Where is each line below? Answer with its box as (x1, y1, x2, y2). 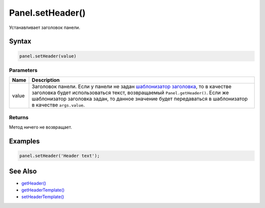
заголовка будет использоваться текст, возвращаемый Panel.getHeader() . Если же (31, 89, 229, 96)
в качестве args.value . (31, 102, 85, 108)
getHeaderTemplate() (21, 187, 65, 193)
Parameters (9, 67, 38, 74)
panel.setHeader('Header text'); (19, 153, 100, 159)
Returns (9, 114, 29, 121)
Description (31, 77, 60, 83)
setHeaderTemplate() (21, 194, 64, 200)
